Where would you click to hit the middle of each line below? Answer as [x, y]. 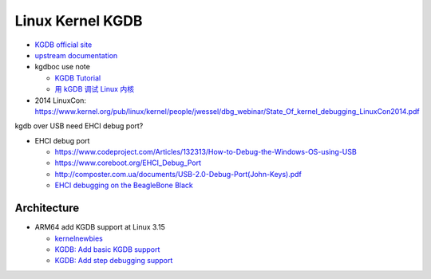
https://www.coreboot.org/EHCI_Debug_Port [128, 163]
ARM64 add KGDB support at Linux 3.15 [100, 227]
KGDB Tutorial [78, 78]
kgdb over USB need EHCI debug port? [79, 126]
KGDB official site [63, 45]
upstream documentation [76, 55]
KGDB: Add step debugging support [114, 261]
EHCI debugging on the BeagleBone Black [124, 185]
